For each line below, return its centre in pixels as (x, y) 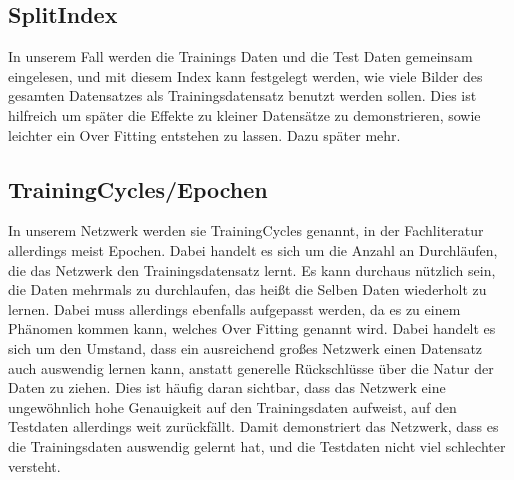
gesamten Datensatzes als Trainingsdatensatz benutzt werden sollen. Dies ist (242, 95)
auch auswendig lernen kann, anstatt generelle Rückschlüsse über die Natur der (251, 367)
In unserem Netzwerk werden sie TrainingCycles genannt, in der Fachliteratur (246, 230)
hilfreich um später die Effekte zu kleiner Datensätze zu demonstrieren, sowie (244, 114)
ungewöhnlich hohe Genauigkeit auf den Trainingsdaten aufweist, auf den (232, 406)
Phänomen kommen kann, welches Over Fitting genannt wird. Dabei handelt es (252, 328)
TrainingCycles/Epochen (138, 188)
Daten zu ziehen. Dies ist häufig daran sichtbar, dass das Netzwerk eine (227, 387)
